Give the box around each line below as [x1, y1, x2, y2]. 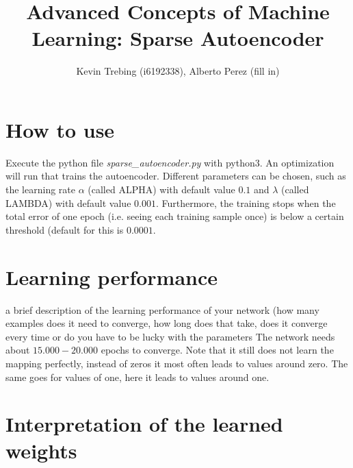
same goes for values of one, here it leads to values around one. [5, 369, 270, 384]
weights [5, 436, 77, 465]
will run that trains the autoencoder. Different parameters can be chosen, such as [5, 169, 346, 183]
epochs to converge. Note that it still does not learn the [101, 343, 334, 357]
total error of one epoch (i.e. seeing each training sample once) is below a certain [5, 209, 344, 223]
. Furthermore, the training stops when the [155, 195, 336, 210]
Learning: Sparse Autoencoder [31, 24, 324, 52]
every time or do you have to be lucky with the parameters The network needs [5, 329, 335, 343]
